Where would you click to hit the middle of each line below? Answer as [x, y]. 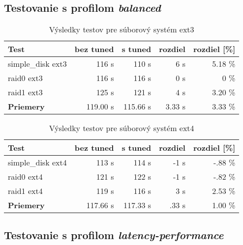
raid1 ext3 [25, 92]
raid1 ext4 [25, 191]
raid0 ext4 [25, 177]
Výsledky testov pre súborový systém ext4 [121, 128]
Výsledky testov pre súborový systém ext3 [121, 29]
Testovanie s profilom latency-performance [114, 234]
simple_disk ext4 [37, 163]
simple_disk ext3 [37, 64]
